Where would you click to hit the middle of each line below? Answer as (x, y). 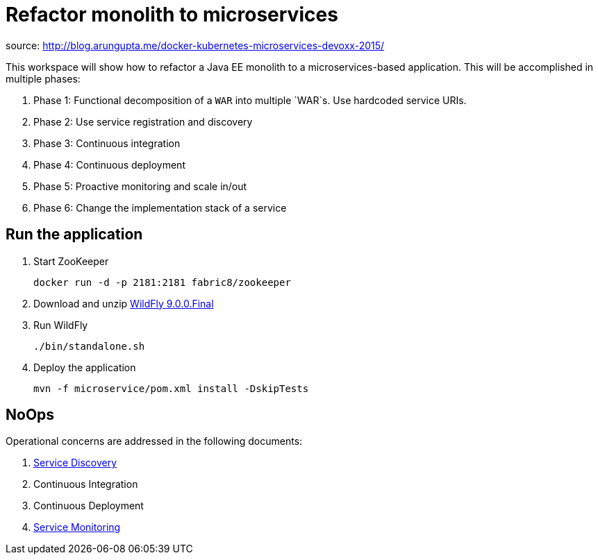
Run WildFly (61, 325)
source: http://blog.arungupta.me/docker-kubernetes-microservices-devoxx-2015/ (195, 45)
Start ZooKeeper (71, 261)
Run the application (74, 235)
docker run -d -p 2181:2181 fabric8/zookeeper (162, 282)
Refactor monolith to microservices (172, 15)
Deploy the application (85, 367)
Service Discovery (75, 463)
